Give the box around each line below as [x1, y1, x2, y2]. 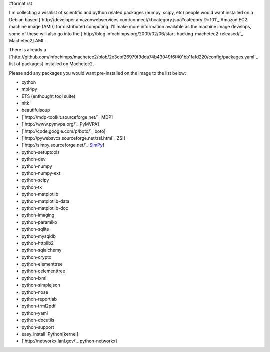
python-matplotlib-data [21, 198, 70, 204]
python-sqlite [21, 226, 49, 232]
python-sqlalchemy [21, 247, 62, 253]
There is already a [9, 47, 47, 53]
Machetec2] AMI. [9, 37, 45, 43]
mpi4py [21, 86, 37, 92]
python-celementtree [21, 268, 66, 274]
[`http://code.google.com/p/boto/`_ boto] [21, 128, 106, 134]
